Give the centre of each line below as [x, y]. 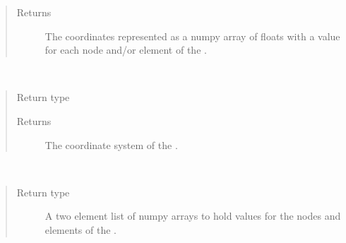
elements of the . [80, 229]
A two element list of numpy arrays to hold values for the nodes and [193, 216]
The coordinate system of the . [111, 144]
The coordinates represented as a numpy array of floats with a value [192, 36]
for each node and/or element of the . [126, 50]
